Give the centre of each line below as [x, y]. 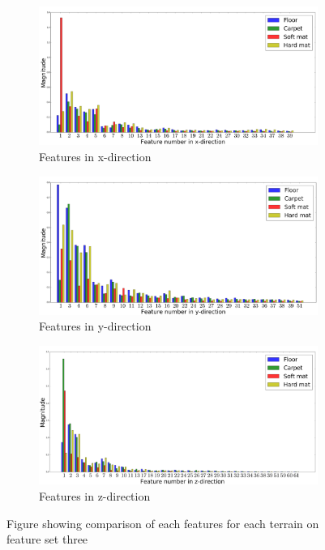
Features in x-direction [95, 156]
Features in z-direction [95, 495]
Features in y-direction [95, 326]
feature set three [47, 539]
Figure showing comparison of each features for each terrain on [163, 523]
